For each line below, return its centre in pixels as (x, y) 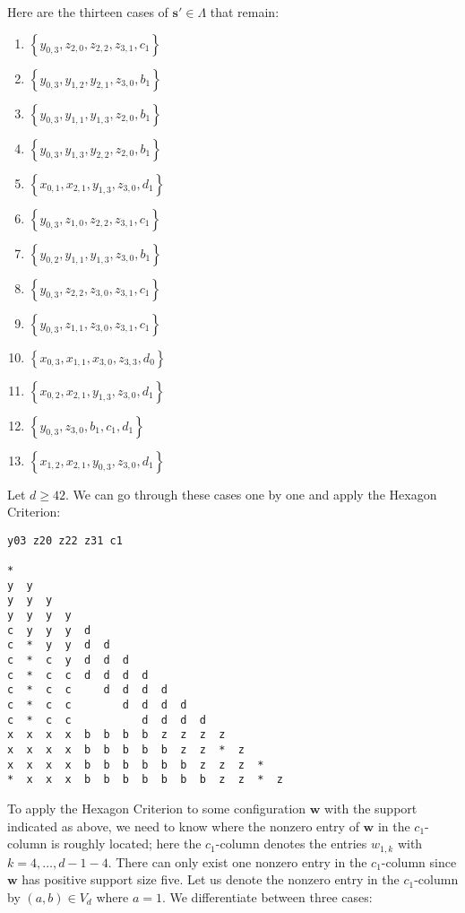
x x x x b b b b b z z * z (126, 749)
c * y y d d (59, 645)
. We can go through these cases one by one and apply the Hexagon (251, 494)
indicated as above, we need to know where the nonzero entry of (183, 826)
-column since (419, 861)
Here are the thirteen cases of (88, 12)
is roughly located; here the (126, 843)
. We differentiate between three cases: (267, 896)
